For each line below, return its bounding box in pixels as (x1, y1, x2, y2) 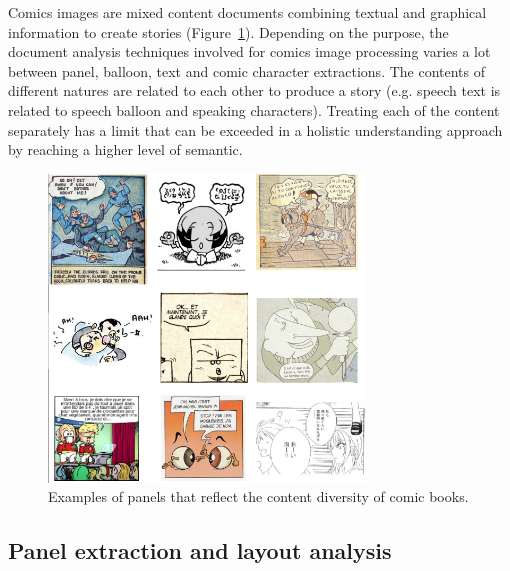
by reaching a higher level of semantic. (8, 139, 243, 160)
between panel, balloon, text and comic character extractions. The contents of (8, 60, 486, 81)
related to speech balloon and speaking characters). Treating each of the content (8, 99, 500, 120)
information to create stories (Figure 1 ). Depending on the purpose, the (8, 21, 449, 42)
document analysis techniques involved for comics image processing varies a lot (8, 41, 491, 62)
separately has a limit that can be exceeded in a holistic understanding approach (8, 119, 503, 140)
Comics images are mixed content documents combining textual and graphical (8, 2, 487, 22)
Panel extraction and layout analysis (8, 535, 392, 566)
